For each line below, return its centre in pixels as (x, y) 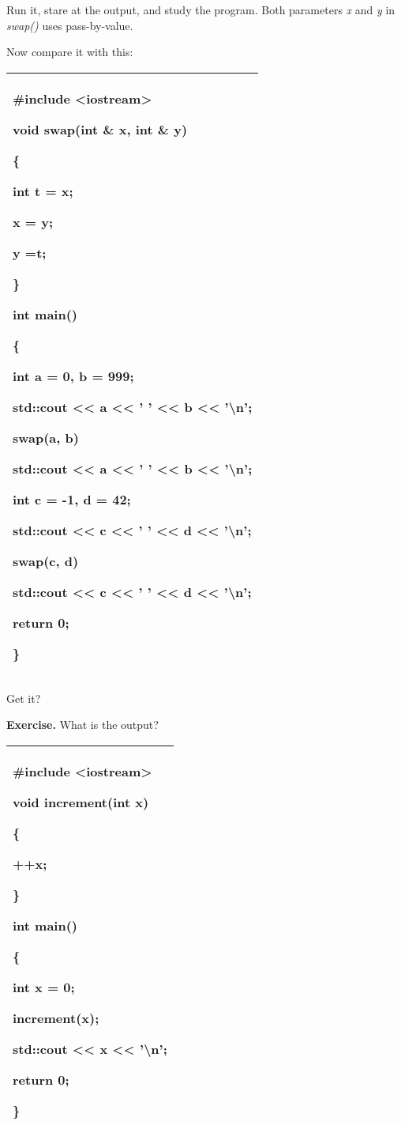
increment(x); (56, 1017)
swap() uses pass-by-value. (70, 25)
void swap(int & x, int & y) (100, 129)
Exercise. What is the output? (82, 725)
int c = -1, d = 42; (72, 499)
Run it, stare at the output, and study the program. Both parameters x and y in (201, 9)
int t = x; (43, 191)
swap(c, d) (46, 561)
